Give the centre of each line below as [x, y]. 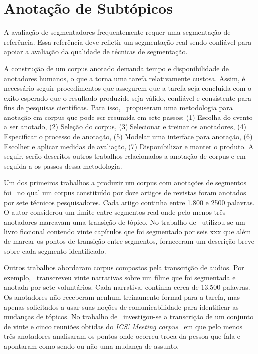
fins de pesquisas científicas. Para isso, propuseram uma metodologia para [118, 107]
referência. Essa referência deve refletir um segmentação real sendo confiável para [128, 42]
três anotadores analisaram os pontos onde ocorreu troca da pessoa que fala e [122, 336]
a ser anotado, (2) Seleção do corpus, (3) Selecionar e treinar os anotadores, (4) [125, 127]
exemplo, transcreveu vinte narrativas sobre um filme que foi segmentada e [120, 277]
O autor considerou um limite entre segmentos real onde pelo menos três [115, 212]
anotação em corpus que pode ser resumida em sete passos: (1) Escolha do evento [128, 117]
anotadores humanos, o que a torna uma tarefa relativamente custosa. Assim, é [125, 78]
